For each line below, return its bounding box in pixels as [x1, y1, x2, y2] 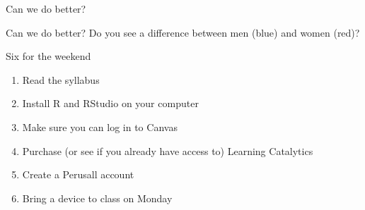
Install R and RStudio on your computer [22, 96, 199, 111]
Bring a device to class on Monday [22, 190, 173, 205]
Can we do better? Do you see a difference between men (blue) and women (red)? [6, 25, 360, 39]
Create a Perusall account [22, 167, 134, 182]
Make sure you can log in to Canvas [22, 119, 178, 134]
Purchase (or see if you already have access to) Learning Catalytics [22, 143, 313, 158]
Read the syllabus [22, 72, 100, 87]
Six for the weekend [6, 49, 91, 63]
